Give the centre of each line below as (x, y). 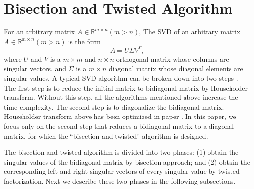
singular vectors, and (35, 68)
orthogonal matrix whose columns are (173, 59)
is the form (84, 41)
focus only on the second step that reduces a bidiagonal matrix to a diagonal (119, 126)
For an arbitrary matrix (40, 32)
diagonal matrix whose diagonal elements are (176, 68)
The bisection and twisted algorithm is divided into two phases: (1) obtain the (121, 152)
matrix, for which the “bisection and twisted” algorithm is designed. (106, 135)
